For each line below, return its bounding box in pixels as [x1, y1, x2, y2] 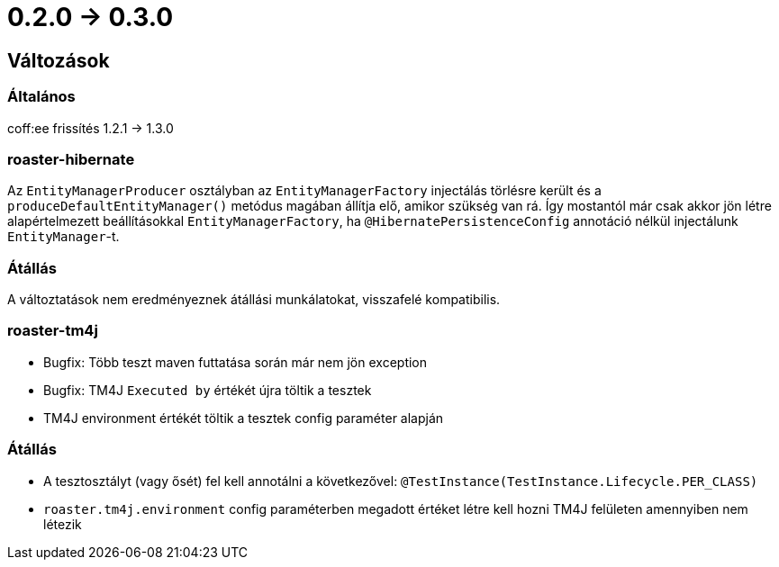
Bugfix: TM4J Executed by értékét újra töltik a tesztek [43, 382, 372, 398]
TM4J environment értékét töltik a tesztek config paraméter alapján [43, 409, 444, 426]
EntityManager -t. [7, 229, 120, 245]
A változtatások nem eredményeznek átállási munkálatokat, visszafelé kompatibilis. [7, 292, 501, 308]
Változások [7, 49, 110, 72]
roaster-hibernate [7, 149, 135, 168]
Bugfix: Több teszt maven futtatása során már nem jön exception [43, 354, 428, 370]
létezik [43, 516, 82, 532]
